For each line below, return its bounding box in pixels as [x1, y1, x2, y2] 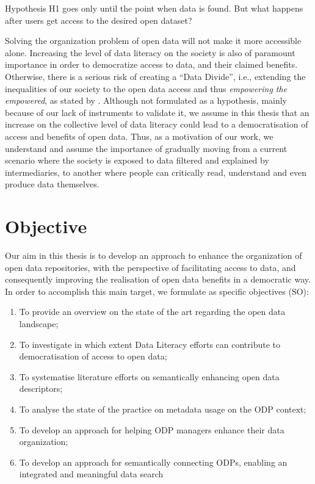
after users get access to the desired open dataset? [5, 13, 192, 26]
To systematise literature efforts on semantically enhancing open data [19, 370, 280, 383]
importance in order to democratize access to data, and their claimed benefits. [5, 58, 298, 71]
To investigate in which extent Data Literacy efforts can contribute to [19, 338, 281, 350]
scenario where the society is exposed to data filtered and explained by [5, 154, 269, 167]
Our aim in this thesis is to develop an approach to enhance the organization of [5, 249, 302, 262]
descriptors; [19, 382, 63, 395]
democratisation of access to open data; [19, 350, 167, 363]
